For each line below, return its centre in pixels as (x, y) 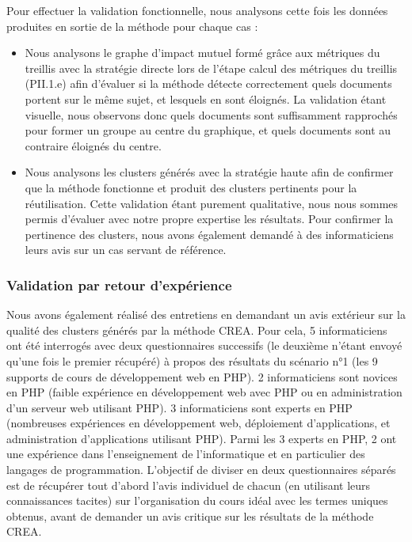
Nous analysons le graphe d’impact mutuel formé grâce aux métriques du (202, 53)
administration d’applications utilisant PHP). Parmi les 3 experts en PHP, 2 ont (202, 438)
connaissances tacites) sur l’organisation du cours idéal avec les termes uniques (197, 500)
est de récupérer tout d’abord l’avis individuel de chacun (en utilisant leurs (189, 485)
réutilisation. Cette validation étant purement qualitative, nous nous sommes (212, 203)
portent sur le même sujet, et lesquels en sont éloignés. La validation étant (206, 99)
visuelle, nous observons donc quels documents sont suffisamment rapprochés (211, 114)
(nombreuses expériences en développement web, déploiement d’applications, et (198, 423)
